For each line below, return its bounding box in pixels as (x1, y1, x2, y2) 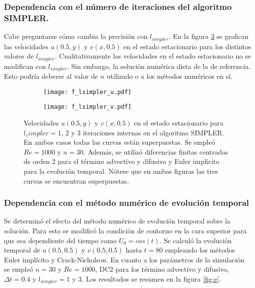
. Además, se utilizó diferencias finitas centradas (83, 146, 228, 157)
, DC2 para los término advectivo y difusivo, (95, 264, 229, 274)
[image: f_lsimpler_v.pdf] (43, 103, 131, 111)
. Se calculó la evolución (159, 235, 232, 245)
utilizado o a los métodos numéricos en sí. (106, 71, 233, 81)
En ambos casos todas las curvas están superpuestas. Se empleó (24, 137, 215, 147)
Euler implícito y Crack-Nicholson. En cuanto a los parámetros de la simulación (4, 254, 245, 264)
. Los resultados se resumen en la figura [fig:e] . (81, 273, 221, 284)
